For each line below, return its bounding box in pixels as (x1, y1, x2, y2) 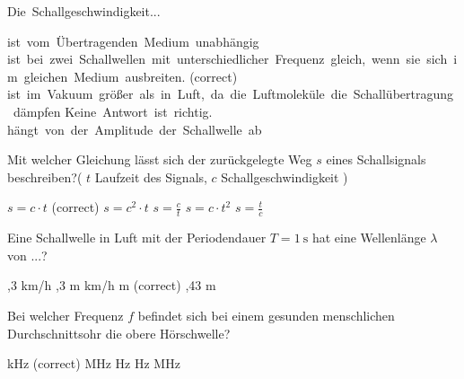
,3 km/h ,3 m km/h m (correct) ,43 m (7, 276, 216, 295)
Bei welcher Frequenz (7, 305, 124, 324)
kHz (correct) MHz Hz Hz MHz (7, 354, 180, 373)
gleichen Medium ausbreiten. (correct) (23, 66, 238, 85)
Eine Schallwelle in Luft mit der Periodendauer (7, 228, 267, 247)
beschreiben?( (7, 167, 83, 186)
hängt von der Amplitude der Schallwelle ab (7, 119, 262, 138)
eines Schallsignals (326, 150, 426, 169)
